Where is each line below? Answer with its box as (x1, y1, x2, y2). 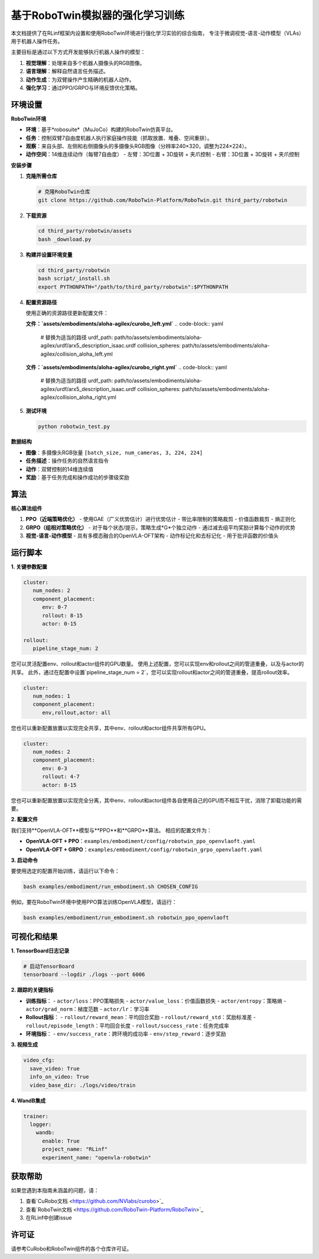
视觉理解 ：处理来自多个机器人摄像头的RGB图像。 (25, 59, 145, 66)
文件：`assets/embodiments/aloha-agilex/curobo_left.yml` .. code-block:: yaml (25, 320, 224, 327)
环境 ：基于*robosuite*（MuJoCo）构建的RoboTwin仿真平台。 (25, 126, 177, 133)
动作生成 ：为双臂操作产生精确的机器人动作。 (25, 76, 135, 83)
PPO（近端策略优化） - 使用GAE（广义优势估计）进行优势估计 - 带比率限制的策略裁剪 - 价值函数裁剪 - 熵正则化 (25, 516, 296, 523)
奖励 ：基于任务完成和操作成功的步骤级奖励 (25, 474, 129, 481)
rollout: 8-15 (42, 612, 83, 619)
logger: (30, 1121, 52, 1128)
